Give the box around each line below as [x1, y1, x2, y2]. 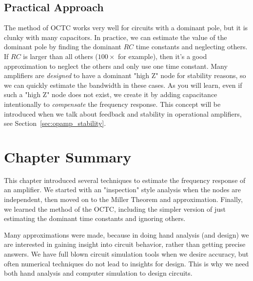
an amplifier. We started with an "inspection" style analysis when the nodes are [4, 184, 241, 195]
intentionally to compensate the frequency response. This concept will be [4, 99, 221, 109]
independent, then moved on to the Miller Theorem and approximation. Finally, [4, 194, 243, 204]
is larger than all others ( [23, 51, 98, 61]
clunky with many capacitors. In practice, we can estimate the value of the [4, 32, 227, 42]
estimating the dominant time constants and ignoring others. [4, 213, 186, 223]
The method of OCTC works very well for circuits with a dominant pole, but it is [4, 22, 248, 33]
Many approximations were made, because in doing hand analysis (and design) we [4, 229, 249, 240]
